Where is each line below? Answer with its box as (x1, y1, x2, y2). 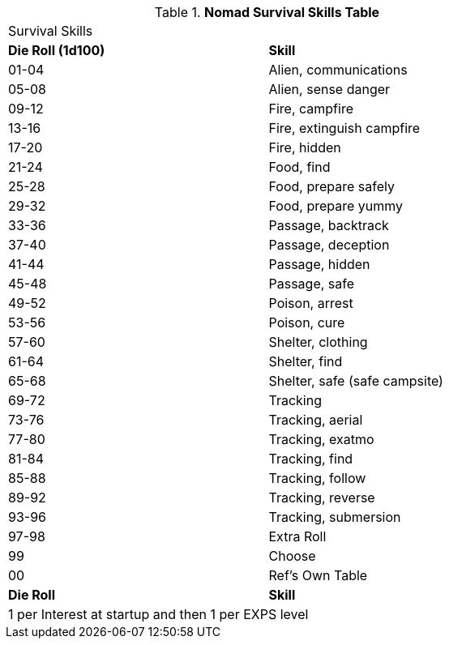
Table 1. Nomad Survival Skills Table (154, 4, 380, 20)
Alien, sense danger (268, 81, 391, 97)
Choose (268, 548, 316, 564)
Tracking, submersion (268, 509, 401, 525)
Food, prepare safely (268, 178, 395, 194)
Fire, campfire (268, 100, 353, 117)
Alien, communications (268, 62, 408, 78)
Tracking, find (268, 451, 353, 467)
